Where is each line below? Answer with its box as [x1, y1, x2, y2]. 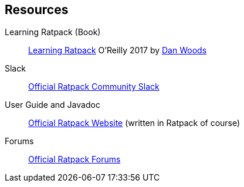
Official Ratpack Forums [28, 154, 121, 165]
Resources [5, 2, 69, 17]
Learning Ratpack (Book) [5, 27, 101, 38]
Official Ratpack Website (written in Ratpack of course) [28, 118, 240, 128]
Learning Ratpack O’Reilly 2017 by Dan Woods [28, 45, 207, 56]
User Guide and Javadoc [5, 100, 100, 110]
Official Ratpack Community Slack [28, 81, 160, 92]
